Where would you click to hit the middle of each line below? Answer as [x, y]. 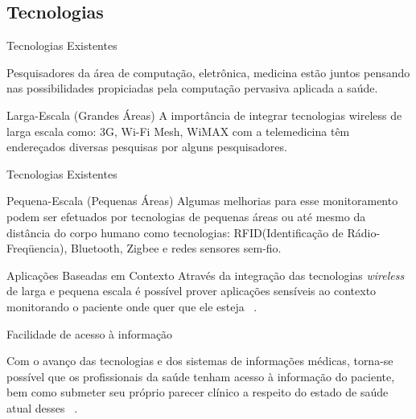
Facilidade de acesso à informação [90, 333]
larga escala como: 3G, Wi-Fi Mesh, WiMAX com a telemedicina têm [178, 131]
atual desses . [42, 407]
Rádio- [364, 232]
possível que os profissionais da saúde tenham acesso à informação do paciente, [201, 376]
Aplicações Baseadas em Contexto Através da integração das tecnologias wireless [206, 275]
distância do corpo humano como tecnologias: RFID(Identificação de [175, 232]
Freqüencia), [37, 248]
